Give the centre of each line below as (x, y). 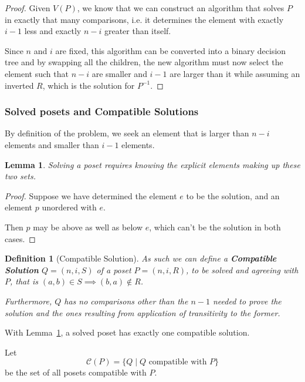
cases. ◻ (20, 238)
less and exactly (53, 31)
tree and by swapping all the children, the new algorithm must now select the (144, 62)
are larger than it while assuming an (235, 73)
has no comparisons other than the (126, 301)
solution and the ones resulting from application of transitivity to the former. (143, 312)
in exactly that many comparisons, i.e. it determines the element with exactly (144, 19)
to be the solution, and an (233, 195)
